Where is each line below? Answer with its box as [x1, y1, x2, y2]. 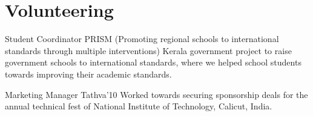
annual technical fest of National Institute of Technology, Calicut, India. [5, 100, 272, 112]
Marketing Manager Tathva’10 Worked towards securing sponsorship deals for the [5, 88, 308, 100]
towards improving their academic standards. [5, 67, 172, 80]
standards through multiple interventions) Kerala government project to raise [5, 44, 292, 56]
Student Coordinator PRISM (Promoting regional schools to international [5, 32, 279, 45]
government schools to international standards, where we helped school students [5, 56, 301, 69]
